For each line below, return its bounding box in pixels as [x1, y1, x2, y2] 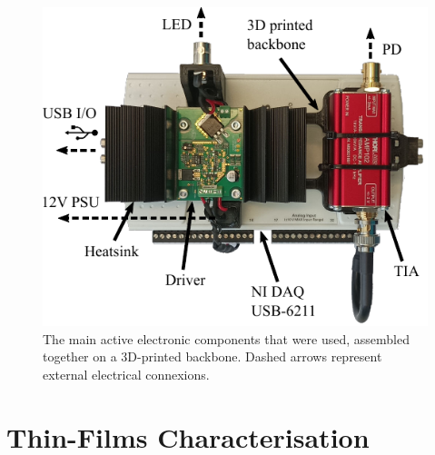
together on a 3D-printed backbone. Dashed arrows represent [43, 347, 382, 366]
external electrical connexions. [43, 364, 210, 383]
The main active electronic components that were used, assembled [43, 329, 410, 348]
